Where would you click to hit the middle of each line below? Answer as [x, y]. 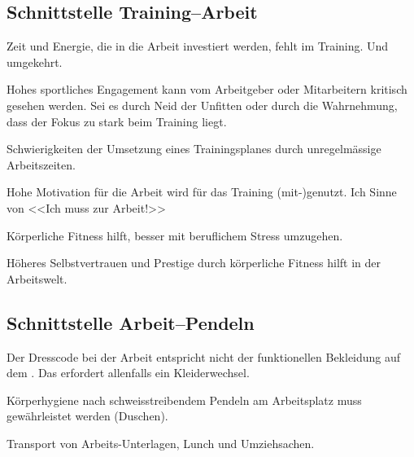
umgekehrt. [35, 62]
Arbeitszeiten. [41, 164]
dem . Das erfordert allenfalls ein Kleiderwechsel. [128, 373]
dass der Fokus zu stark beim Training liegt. [117, 121]
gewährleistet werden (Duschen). [87, 416]
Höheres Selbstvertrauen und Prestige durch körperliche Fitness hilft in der [194, 263]
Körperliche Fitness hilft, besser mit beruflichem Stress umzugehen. [175, 235]
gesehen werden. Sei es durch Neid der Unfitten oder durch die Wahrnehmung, [202, 105]
